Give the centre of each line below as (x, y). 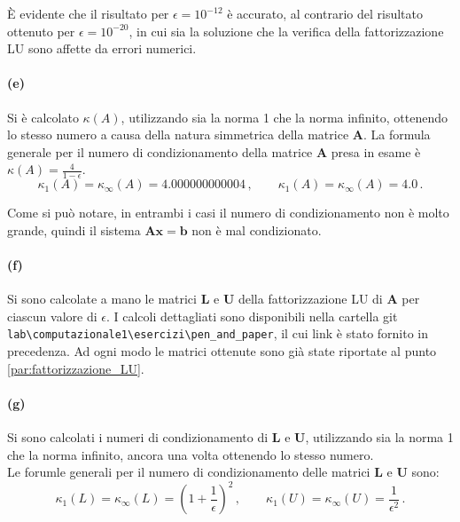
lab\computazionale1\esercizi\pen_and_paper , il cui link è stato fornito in (218, 333)
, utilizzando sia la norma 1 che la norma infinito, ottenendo (285, 117)
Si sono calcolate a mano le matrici (102, 299)
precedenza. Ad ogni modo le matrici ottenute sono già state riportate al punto (222, 351)
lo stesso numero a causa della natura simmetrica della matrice (178, 134)
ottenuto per (41, 31)
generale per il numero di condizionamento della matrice (160, 151)
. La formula (397, 134)
